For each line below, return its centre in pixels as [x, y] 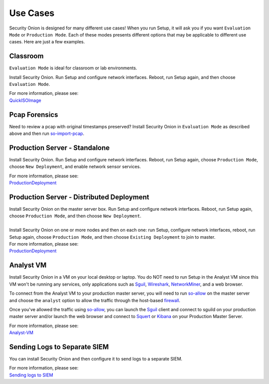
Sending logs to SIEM [31, 375]
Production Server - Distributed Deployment [79, 197]
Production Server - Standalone [60, 148]
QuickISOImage [25, 100]
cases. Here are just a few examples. [47, 42]
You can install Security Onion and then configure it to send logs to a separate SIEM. [96, 359]
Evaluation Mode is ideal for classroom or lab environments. [73, 68]
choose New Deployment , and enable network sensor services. [75, 167]
